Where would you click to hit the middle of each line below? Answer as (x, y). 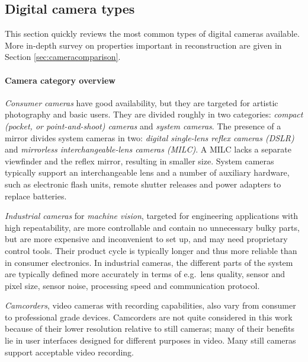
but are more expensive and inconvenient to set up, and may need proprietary (146, 239)
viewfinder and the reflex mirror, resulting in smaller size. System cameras (139, 161)
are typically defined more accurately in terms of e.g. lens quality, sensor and (145, 274)
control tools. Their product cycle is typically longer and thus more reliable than (151, 250)
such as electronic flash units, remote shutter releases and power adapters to (143, 184)
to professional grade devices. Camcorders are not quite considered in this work (149, 317)
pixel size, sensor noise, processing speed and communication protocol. (132, 285)
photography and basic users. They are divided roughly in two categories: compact (154, 114)
